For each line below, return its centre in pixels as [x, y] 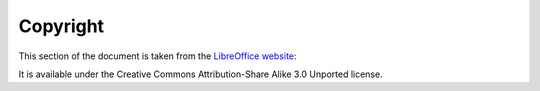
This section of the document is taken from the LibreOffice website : [157, 56]
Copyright [61, 26]
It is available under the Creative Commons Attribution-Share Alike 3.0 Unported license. [201, 74]
